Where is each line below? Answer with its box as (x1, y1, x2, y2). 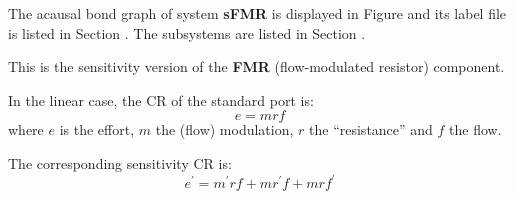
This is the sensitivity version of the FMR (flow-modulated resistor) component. (8, 56, 505, 77)
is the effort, (59, 119, 135, 140)
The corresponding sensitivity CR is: (8, 152, 232, 173)
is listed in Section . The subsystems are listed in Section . (8, 22, 366, 43)
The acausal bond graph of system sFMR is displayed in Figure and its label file (8, 3, 507, 23)
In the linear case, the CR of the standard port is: (8, 89, 314, 110)
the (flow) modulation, (155, 119, 294, 140)
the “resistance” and (309, 119, 433, 140)
